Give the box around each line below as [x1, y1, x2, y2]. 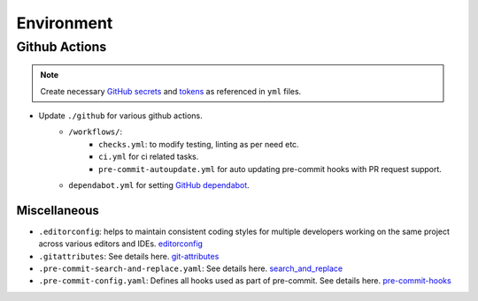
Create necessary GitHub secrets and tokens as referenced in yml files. [40, 86, 302, 96]
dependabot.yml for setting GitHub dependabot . [68, 179, 250, 190]
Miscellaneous [16, 203, 99, 218]
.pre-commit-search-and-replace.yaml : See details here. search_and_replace [38, 263, 343, 274]
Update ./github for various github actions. [38, 110, 203, 121]
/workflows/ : [68, 126, 123, 137]
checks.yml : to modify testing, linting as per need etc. [98, 139, 300, 149]
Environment [16, 13, 113, 33]
